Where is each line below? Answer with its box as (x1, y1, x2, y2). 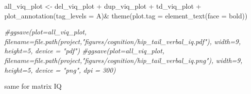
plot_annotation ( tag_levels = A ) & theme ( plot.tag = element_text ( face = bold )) (4, 10, 248, 20)
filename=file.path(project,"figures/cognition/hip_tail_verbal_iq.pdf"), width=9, (4, 36, 241, 46)
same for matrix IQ (4, 81, 62, 91)
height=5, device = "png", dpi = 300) (4, 64, 116, 75)
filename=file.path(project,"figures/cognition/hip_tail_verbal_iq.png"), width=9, (4, 55, 243, 65)
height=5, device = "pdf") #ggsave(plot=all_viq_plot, (4, 46, 165, 56)
